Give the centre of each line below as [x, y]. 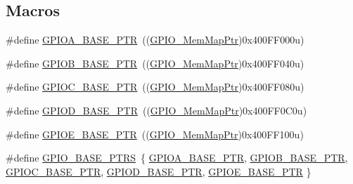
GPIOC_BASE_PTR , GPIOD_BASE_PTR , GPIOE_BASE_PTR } [159, 171]
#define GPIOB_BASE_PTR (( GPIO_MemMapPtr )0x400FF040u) [155, 63]
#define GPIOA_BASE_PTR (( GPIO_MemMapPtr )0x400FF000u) [155, 40]
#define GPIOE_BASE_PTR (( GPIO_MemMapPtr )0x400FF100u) [155, 134]
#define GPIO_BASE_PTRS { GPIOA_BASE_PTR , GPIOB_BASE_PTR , [177, 158]
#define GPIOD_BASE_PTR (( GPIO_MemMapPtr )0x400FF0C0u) [156, 110]
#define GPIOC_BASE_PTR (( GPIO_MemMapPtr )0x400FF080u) [155, 87]
